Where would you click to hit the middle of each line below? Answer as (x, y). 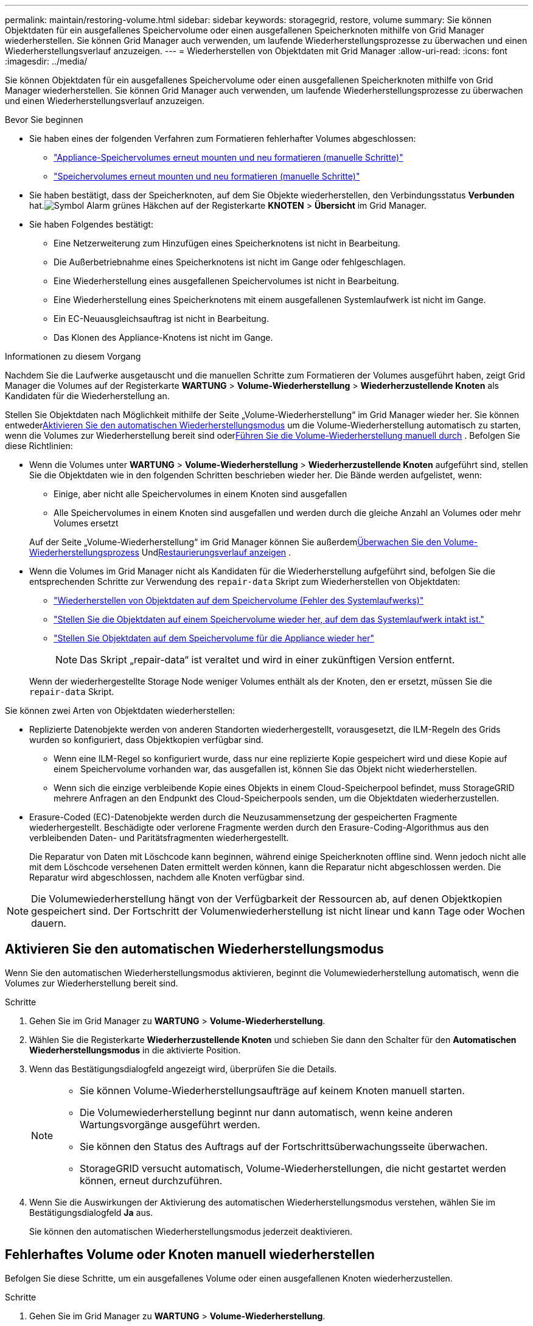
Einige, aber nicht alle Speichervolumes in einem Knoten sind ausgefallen (200, 494)
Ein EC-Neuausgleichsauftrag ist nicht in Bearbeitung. (161, 319)
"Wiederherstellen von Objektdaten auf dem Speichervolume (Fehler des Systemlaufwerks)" (239, 600)
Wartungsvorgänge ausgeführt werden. (170, 1124)
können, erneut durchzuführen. (151, 1180)
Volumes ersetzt (86, 523)
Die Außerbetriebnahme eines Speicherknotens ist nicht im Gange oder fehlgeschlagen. (230, 262)
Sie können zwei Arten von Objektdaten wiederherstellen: (120, 710)
